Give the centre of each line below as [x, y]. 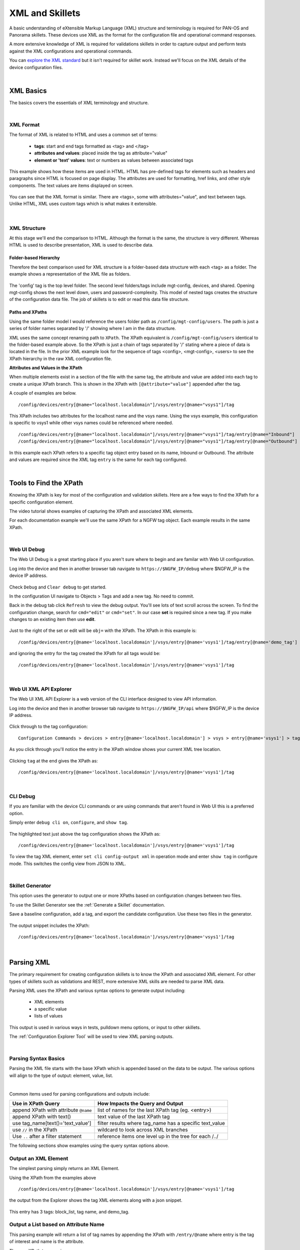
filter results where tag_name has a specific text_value [161, 1123]
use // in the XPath [35, 1130]
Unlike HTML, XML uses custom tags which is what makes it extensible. [83, 204]
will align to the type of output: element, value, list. [61, 1075]
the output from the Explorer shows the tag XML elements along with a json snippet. [96, 1200]
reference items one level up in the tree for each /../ [158, 1136]
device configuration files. [36, 67]
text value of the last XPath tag [134, 1116]
